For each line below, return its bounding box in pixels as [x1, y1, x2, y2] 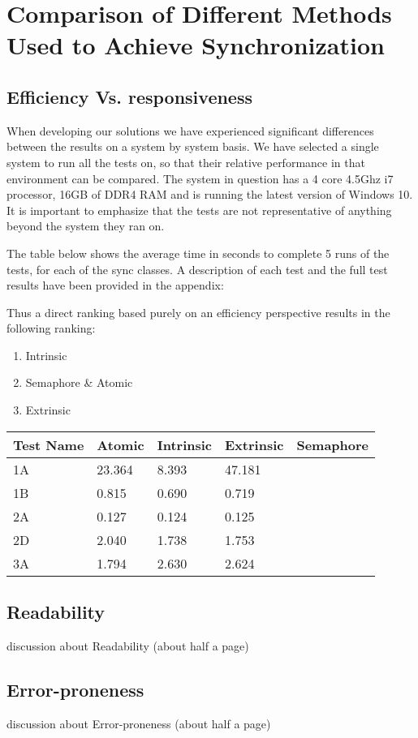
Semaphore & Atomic [25, 374, 133, 391]
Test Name [13, 435, 84, 454]
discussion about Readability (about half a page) [6, 637, 249, 654]
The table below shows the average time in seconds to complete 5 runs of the [6, 244, 390, 261]
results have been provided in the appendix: [6, 277, 224, 294]
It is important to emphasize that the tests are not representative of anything [6, 201, 392, 218]
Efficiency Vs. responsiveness [6, 84, 253, 109]
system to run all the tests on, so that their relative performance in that [6, 153, 365, 170]
